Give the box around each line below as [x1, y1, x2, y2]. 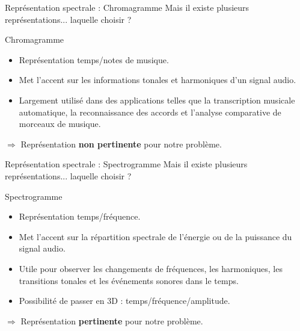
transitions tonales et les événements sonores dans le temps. [19, 274, 239, 286]
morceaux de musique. [19, 117, 101, 130]
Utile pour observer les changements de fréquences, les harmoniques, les [19, 262, 283, 274]
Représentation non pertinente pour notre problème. [20, 137, 222, 150]
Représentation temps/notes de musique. [19, 53, 169, 66]
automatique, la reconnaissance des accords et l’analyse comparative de [19, 105, 281, 118]
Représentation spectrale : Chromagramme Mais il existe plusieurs [5, 1, 249, 13]
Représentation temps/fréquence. [19, 210, 141, 223]
